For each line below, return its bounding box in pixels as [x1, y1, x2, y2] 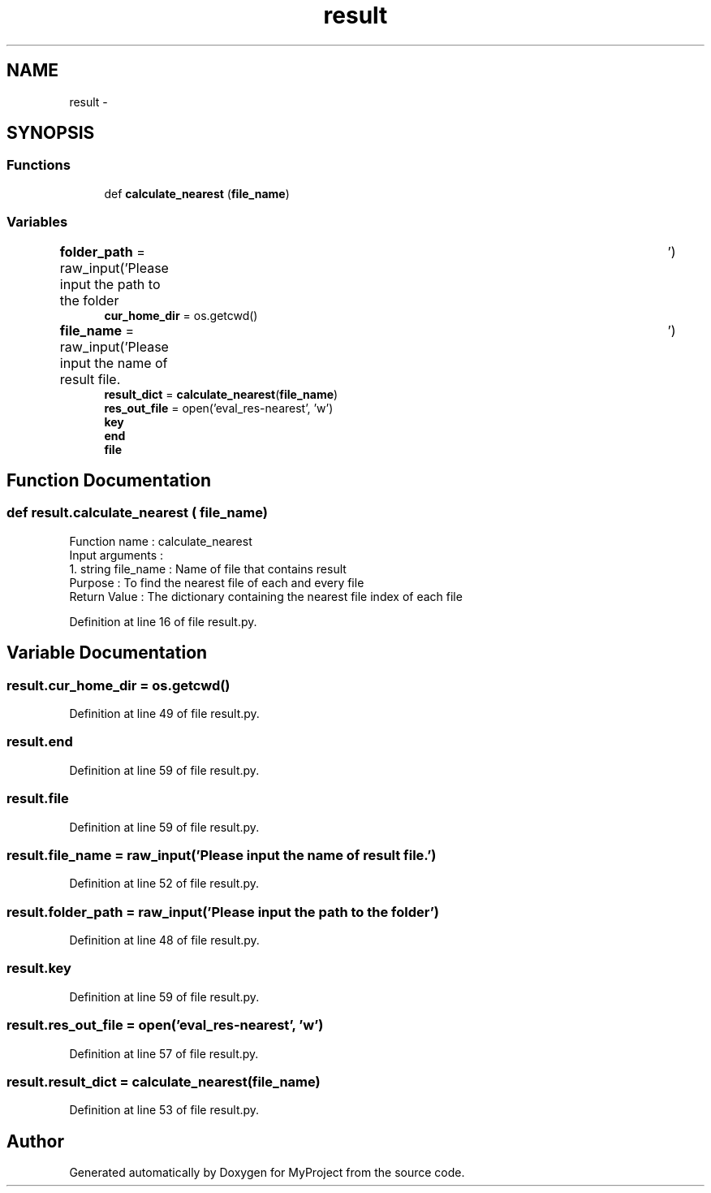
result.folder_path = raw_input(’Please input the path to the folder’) [6, 903, 439, 920]
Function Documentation [6, 469, 211, 491]
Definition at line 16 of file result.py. [69, 614, 257, 629]
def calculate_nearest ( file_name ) [104, 186, 290, 201]
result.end [6, 733, 73, 750]
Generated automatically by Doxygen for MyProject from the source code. [69, 1165, 465, 1180]
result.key [6, 960, 71, 977]
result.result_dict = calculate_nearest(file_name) [6, 1073, 321, 1090]
